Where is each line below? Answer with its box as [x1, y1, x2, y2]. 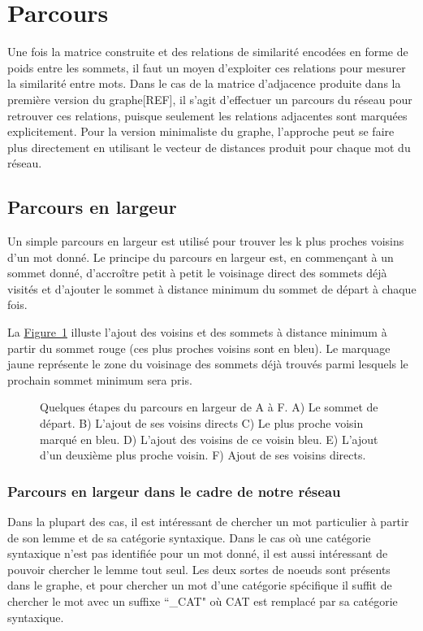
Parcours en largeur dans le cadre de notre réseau [7, 481, 341, 501]
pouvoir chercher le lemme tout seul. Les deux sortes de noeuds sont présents [7, 560, 391, 577]
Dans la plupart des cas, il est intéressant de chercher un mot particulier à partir [7, 513, 409, 530]
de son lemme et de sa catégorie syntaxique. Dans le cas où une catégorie [7, 529, 371, 546]
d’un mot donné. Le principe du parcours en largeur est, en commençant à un [7, 248, 394, 265]
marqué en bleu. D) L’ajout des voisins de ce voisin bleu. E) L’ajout [40, 430, 378, 447]
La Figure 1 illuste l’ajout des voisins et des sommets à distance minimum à [7, 324, 387, 341]
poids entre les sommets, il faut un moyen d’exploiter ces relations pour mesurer [7, 59, 406, 76]
